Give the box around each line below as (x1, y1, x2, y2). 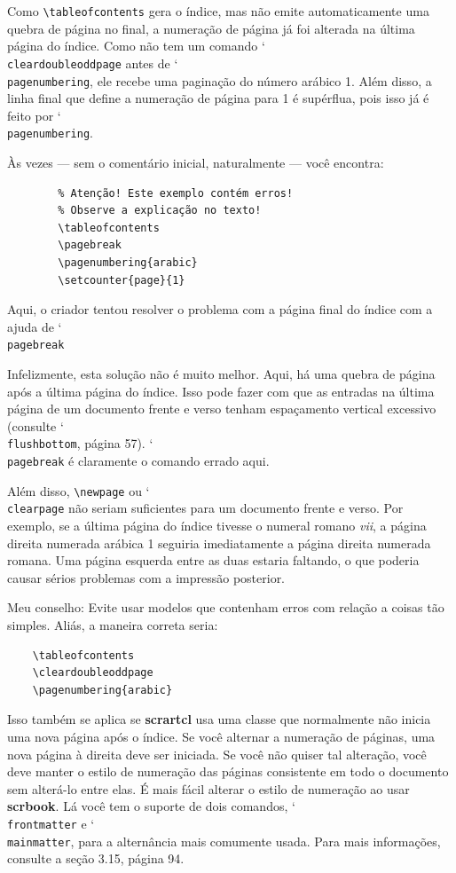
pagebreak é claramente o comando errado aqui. (7, 452, 270, 470)
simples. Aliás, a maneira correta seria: (7, 615, 218, 633)
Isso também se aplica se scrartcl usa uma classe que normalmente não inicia (7, 710, 431, 728)
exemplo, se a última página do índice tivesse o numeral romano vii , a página (7, 516, 427, 534)
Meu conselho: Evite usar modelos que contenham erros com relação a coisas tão (7, 598, 444, 617)
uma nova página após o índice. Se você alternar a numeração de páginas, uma (7, 727, 436, 745)
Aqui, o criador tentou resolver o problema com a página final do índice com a (7, 300, 433, 319)
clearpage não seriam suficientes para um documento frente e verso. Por (7, 499, 404, 517)
